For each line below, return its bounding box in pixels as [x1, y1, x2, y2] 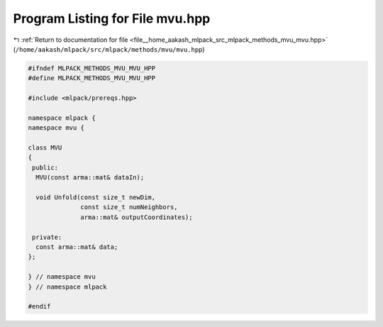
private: [32, 233, 62, 241]
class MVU [28, 144, 62, 152]
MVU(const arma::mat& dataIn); [35, 174, 145, 182]
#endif [28, 302, 51, 311]
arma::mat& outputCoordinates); [80, 213, 193, 221]
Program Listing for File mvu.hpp [13, 11, 211, 26]
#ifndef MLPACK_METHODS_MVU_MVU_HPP [28, 64, 156, 72]
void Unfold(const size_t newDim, [35, 194, 156, 201]
